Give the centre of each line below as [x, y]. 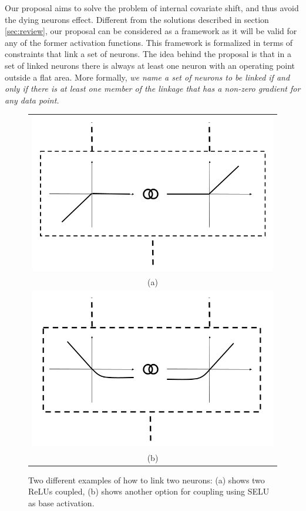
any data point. [32, 100]
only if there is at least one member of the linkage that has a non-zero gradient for [153, 88]
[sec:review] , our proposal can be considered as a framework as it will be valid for [151, 31]
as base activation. [61, 502]
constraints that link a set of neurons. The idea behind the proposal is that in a [148, 54]
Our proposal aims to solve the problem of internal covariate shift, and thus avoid [152, 8]
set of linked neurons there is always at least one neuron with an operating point [150, 65]
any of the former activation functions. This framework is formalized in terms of [149, 42]
